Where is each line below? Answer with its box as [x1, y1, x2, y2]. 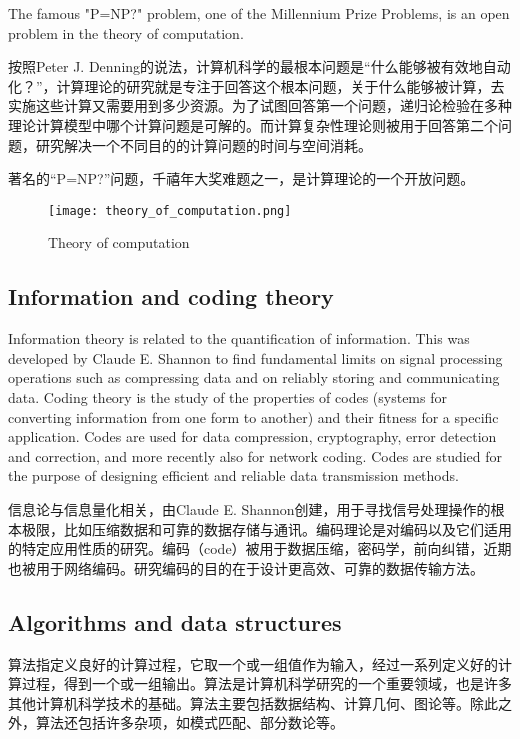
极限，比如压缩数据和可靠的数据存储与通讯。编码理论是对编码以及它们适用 [21, 518, 512, 539]
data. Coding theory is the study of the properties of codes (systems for [8, 386, 447, 407]
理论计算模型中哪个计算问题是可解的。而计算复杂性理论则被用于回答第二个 [8, 114, 498, 135]
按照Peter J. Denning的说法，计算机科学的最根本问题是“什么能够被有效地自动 [8, 56, 511, 77]
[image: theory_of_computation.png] [48, 203, 292, 218]
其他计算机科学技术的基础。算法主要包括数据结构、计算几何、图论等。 [8, 692, 470, 713]
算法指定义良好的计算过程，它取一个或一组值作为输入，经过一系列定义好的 [8, 653, 498, 674]
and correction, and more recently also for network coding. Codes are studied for [8, 445, 503, 466]
